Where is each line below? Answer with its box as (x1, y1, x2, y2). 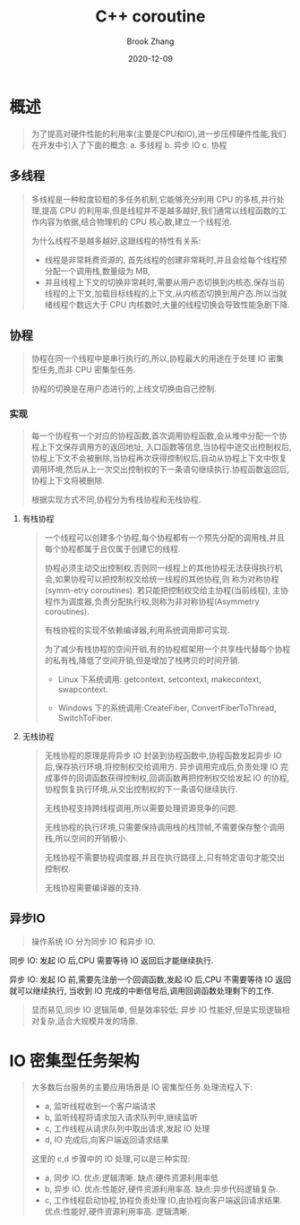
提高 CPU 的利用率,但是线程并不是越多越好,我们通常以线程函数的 (41, 204, 279, 216)
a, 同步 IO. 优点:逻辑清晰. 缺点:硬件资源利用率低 (44, 1172, 219, 1184)
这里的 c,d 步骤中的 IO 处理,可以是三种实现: (30, 1153, 191, 1164)
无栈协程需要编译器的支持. (44, 882, 141, 893)
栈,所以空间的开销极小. (44, 832, 128, 843)
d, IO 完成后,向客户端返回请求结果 (44, 1134, 169, 1145)
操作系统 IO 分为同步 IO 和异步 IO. (30, 936, 156, 947)
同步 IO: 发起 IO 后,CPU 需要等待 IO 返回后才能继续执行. (9, 955, 214, 966)
